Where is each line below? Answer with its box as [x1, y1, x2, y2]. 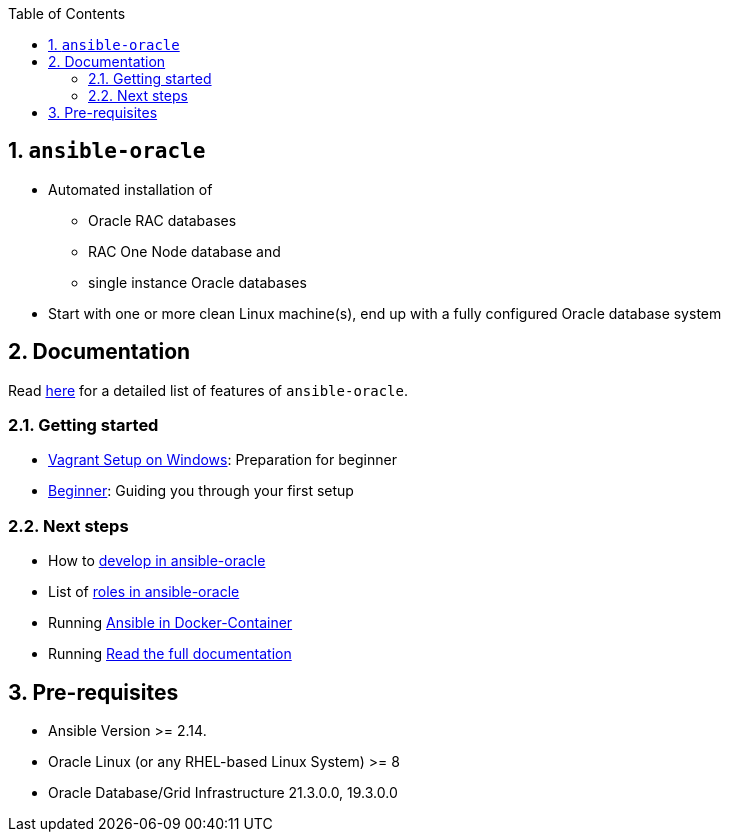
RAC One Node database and [88, 242, 281, 260]
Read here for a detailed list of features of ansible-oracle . [8, 381, 409, 399]
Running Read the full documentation [48, 645, 292, 663]
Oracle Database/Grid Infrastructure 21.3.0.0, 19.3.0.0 [48, 784, 398, 802]
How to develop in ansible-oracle [48, 552, 266, 570]
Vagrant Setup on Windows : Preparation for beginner [48, 451, 397, 469]
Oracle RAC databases [88, 211, 237, 229]
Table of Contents [8, 5, 126, 22]
